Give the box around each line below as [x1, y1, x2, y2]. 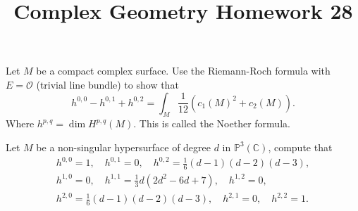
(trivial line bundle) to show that [36, 77, 179, 91]
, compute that [268, 139, 333, 154]
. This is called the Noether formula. [133, 116, 290, 131]
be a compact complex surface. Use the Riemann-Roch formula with [36, 63, 331, 78]
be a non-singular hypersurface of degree [36, 139, 211, 154]
